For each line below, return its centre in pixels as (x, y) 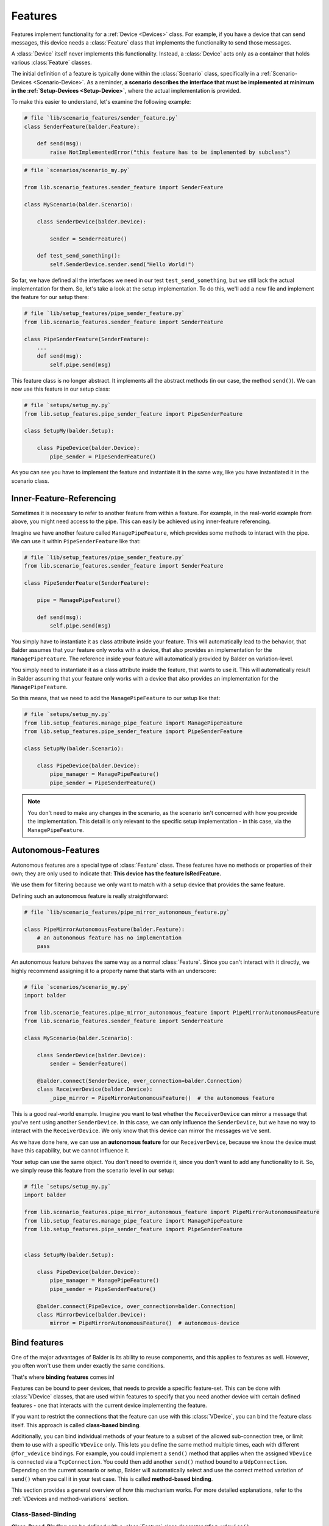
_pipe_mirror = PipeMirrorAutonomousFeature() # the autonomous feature (162, 1098)
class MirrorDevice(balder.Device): (91, 1314)
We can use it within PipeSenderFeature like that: (76, 541)
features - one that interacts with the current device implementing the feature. (109, 1405)
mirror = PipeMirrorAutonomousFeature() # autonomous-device (145, 1323)
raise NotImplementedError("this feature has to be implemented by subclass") (170, 152)
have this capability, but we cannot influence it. (70, 1151)
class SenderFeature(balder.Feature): (82, 126)
